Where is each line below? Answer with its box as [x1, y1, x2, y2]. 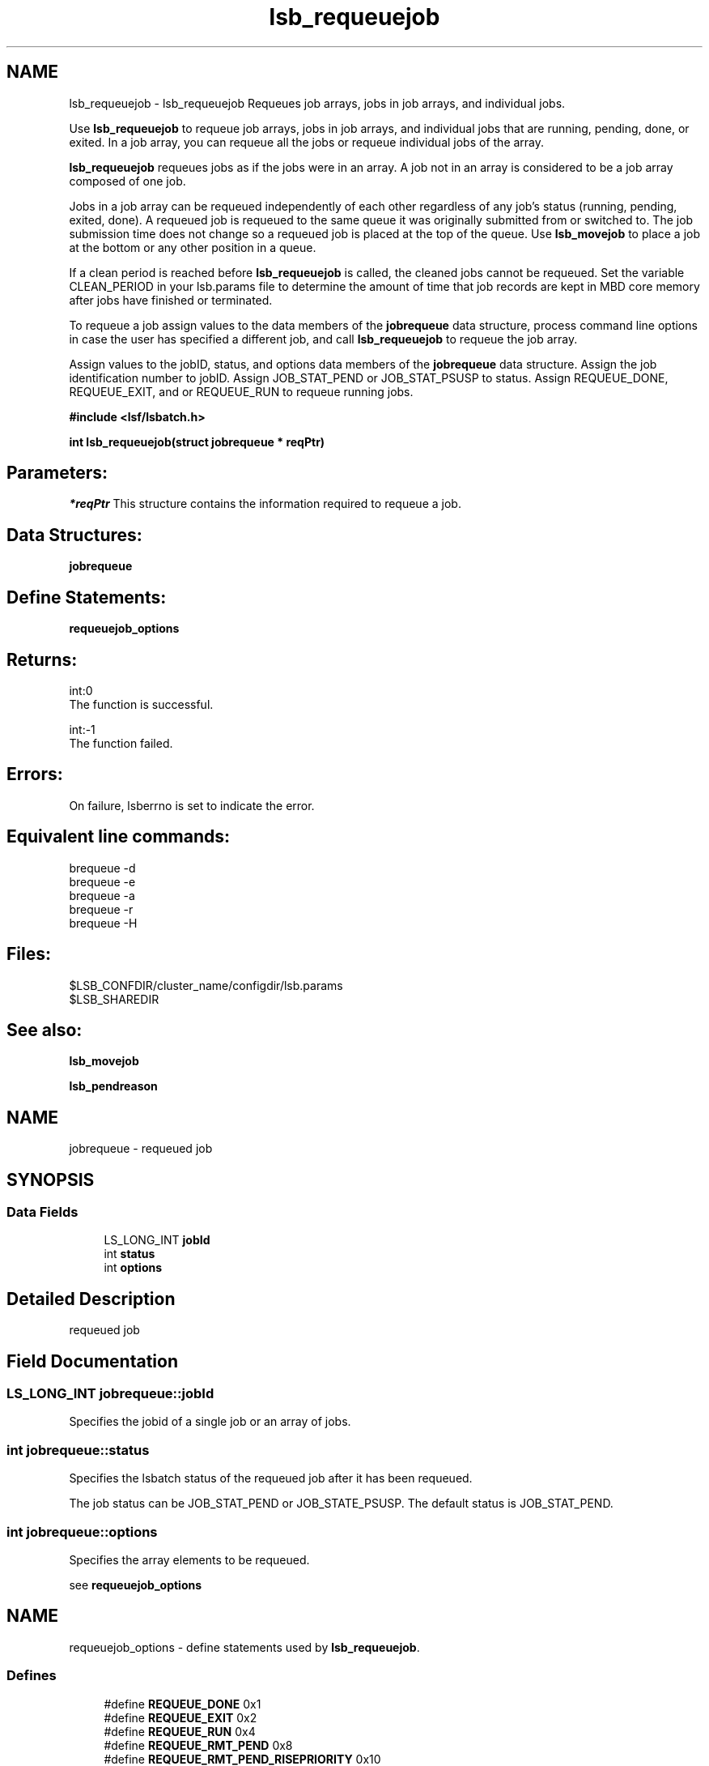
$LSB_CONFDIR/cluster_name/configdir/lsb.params [69, 978, 343, 992]
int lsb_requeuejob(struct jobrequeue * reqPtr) [69, 434, 325, 449]
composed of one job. [69, 173, 186, 188]
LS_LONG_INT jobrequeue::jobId [6, 1385, 214, 1402]
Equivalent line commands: [6, 826, 231, 847]
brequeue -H [69, 915, 138, 930]
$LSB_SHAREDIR [69, 992, 159, 1006]
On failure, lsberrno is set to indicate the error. [69, 798, 315, 813]
